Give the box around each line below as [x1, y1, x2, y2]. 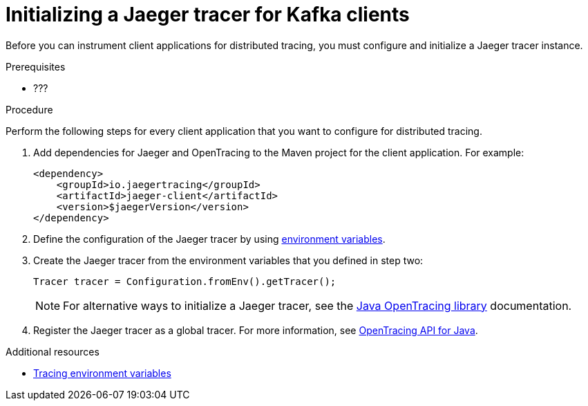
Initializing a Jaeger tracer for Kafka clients [6, 3, 410, 26]
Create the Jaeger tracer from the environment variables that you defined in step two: [33, 254, 424, 266]
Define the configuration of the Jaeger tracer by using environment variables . [33, 232, 386, 245]
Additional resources [6, 345, 99, 358]
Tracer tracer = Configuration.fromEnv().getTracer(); [33, 275, 336, 287]
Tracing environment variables [33, 367, 171, 379]
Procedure [6, 103, 53, 116]
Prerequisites [6, 60, 66, 73]
